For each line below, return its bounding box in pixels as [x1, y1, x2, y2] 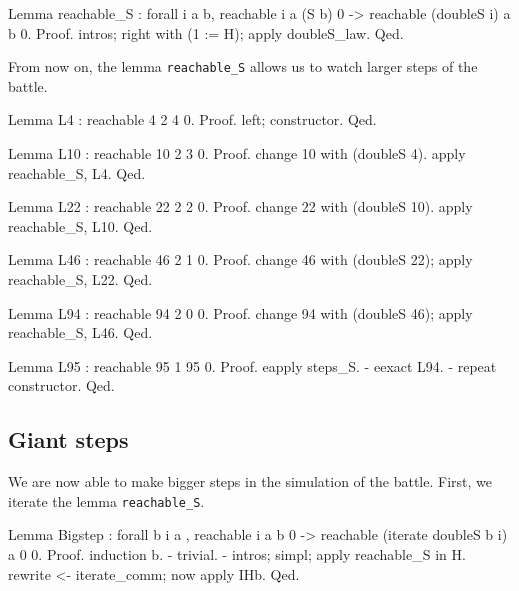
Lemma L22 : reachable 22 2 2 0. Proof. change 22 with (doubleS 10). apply [8, 196, 473, 217]
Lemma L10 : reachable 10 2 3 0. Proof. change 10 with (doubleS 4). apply [8, 143, 466, 164]
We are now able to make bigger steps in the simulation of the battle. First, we [8, 471, 492, 492]
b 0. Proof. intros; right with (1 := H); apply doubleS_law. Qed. [8, 22, 404, 43]
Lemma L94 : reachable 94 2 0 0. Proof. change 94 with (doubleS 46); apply [8, 302, 473, 323]
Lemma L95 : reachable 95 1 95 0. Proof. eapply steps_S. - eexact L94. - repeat [8, 355, 497, 376]
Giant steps [8, 424, 129, 455]
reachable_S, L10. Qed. [8, 215, 153, 236]
